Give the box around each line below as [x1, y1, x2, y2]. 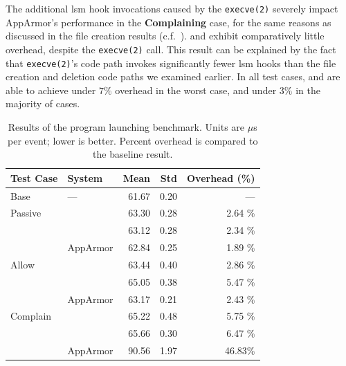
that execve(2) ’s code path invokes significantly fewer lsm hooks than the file [6, 55, 336, 70]
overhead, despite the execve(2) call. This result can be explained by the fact [6, 42, 336, 56]
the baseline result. [93, 147, 173, 161]
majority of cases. [6, 96, 80, 111]
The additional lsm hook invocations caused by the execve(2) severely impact [6, 1, 338, 15]
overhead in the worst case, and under [115, 82, 277, 97]
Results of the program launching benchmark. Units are [8, 119, 245, 134]
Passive [10, 205, 42, 220]
